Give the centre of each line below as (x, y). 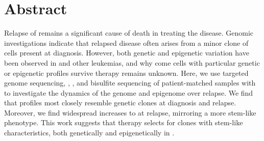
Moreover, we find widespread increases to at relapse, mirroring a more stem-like (130, 112)
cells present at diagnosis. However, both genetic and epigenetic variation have (127, 53)
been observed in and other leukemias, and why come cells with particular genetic (132, 62)
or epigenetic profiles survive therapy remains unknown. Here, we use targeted (126, 73)
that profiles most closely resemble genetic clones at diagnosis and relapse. (120, 103)
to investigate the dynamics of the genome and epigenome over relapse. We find (129, 92)
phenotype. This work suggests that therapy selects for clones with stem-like (124, 122)
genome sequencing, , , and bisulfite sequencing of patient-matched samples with (130, 83)
